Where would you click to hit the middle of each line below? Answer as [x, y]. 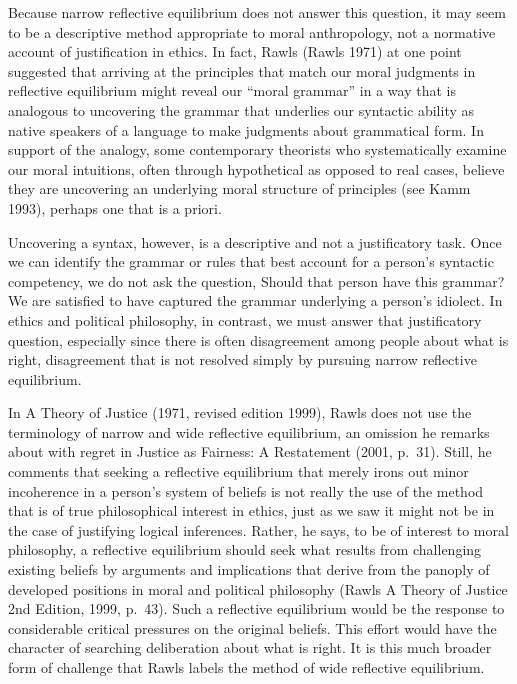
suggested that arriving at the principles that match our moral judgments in [242, 70]
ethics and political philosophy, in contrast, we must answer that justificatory [245, 319]
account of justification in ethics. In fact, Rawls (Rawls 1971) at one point [235, 51]
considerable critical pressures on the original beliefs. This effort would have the [252, 627]
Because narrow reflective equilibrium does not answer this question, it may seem [257, 12]
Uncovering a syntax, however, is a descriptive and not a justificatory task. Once [255, 241]
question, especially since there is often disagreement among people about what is [258, 339]
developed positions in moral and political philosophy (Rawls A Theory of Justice [258, 588]
